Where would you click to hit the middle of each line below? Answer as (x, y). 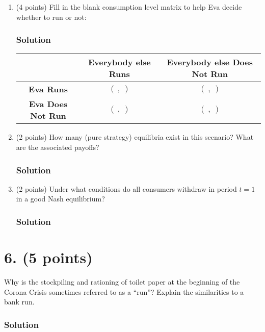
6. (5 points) (48, 257)
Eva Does (48, 104)
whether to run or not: (51, 17)
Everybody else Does (210, 62)
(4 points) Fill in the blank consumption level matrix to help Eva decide (129, 7)
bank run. (19, 302)
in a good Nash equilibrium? (60, 199)
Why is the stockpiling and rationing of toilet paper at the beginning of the (122, 281)
